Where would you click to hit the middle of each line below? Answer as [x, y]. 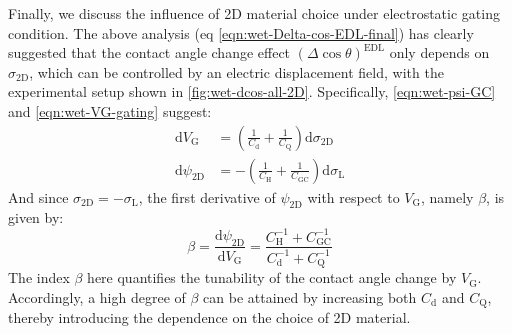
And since [38, 196]
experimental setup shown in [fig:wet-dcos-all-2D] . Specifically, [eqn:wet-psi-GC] [252, 91]
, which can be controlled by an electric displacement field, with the [236, 71]
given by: [36, 217]
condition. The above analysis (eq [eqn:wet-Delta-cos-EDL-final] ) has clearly [241, 32]
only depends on [439, 52]
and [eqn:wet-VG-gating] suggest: [110, 110]
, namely [447, 196]
